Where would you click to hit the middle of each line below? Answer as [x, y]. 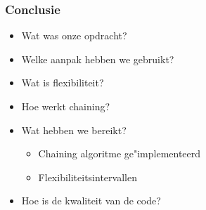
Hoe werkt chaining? [66, 106]
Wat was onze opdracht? [74, 35]
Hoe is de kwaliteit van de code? [91, 201]
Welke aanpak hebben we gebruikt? [98, 59]
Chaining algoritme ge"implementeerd [120, 153]
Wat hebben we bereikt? [74, 130]
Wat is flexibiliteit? [63, 83]
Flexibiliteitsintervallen [88, 177]
